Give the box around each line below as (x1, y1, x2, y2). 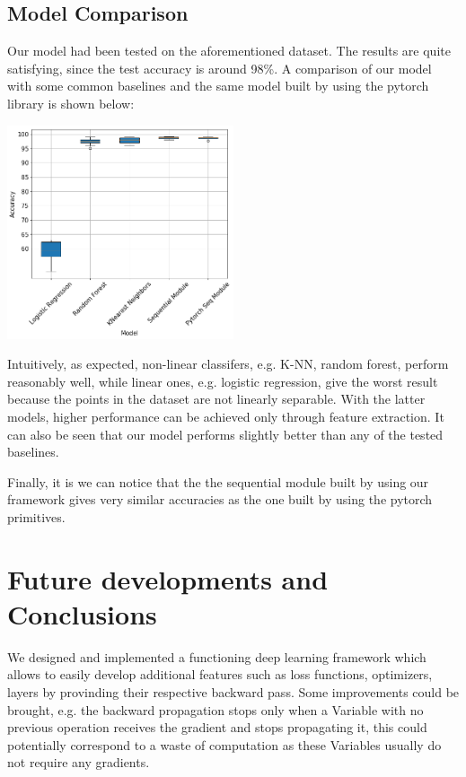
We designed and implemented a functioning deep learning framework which (7, 647, 426, 666)
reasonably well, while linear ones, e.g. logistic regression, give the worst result (7, 371, 438, 390)
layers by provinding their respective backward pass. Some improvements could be (7, 683, 460, 702)
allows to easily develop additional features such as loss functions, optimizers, (7, 665, 433, 684)
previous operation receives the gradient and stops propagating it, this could (7, 718, 427, 737)
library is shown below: (7, 93, 135, 112)
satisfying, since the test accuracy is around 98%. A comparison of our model (7, 58, 432, 77)
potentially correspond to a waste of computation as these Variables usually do (7, 735, 442, 754)
